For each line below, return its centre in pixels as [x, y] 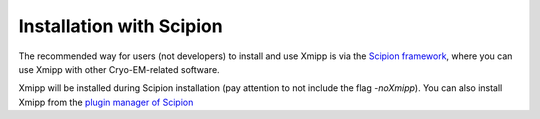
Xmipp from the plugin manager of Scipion [106, 102]
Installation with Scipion [121, 26]
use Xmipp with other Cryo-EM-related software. [119, 69]
